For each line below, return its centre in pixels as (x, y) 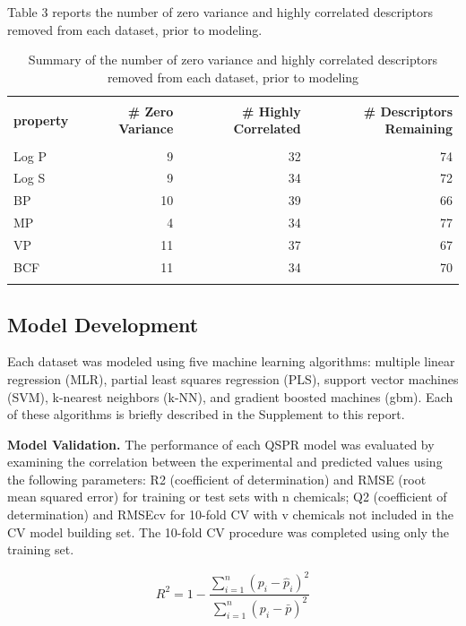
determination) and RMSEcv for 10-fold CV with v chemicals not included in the (230, 515)
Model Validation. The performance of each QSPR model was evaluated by (221, 444)
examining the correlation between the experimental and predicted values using (225, 462)
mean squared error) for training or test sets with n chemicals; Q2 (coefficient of (227, 497)
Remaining (419, 129)
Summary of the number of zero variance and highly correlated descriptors (233, 60)
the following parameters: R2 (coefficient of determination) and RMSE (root (217, 479)
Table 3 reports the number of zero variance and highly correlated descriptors (220, 12)
